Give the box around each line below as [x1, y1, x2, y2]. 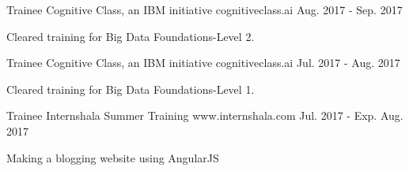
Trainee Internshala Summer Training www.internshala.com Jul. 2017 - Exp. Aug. [6, 107, 403, 124]
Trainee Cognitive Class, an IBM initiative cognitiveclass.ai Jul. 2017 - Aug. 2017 [6, 54, 400, 71]
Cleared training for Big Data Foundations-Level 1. [6, 80, 255, 97]
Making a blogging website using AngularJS [6, 149, 219, 165]
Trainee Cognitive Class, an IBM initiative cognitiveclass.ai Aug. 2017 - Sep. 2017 [6, 2, 403, 17]
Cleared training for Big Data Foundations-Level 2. [6, 28, 255, 44]
